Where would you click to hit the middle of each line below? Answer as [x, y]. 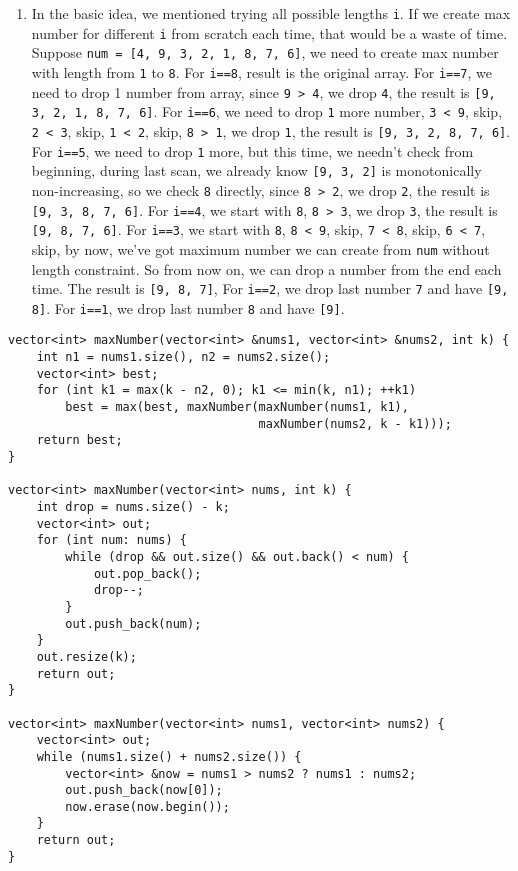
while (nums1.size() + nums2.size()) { [169, 756]
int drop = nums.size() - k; [133, 507]
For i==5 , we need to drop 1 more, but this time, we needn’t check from [252, 150]
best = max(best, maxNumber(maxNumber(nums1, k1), [237, 407]
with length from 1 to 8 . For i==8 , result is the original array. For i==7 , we [262, 71]
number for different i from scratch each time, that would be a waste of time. [269, 32]
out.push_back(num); [133, 623]
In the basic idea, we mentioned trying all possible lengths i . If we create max [271, 13]
